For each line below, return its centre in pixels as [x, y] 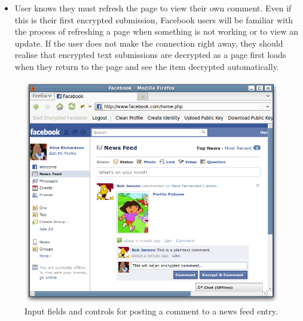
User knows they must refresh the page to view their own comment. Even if [153, 8]
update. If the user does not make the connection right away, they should [149, 43]
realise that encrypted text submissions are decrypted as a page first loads [150, 55]
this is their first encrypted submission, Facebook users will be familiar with [154, 19]
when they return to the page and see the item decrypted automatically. [147, 66]
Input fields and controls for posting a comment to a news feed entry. [151, 311]
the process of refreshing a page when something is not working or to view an [157, 31]
